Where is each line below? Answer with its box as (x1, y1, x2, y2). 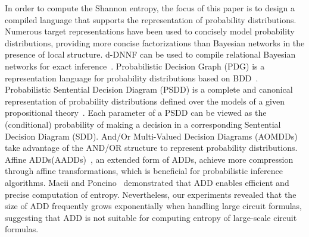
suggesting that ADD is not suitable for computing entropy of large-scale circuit (5, 211, 297, 223)
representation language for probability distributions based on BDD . (5, 71, 258, 84)
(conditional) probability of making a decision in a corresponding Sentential (5, 118, 281, 130)
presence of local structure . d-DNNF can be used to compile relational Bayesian (5, 48, 296, 61)
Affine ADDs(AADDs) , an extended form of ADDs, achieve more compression (5, 153, 294, 165)
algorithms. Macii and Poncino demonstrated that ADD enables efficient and (5, 176, 289, 188)
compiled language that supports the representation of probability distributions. (5, 13, 296, 26)
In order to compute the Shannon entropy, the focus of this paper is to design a (5, 2, 295, 14)
